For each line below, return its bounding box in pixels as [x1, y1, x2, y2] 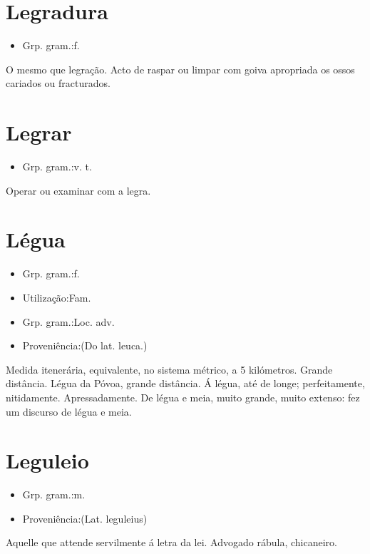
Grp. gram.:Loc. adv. [22, 314, 115, 329]
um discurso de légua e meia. [6, 404, 132, 419]
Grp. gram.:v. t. [22, 159, 92, 174]
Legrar [6, 118, 72, 147]
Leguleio [6, 446, 89, 475]
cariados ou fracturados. [6, 76, 111, 91]
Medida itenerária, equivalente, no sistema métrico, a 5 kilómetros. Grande [6, 361, 333, 376]
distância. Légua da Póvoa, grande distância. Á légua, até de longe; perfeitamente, [6, 376, 365, 391]
